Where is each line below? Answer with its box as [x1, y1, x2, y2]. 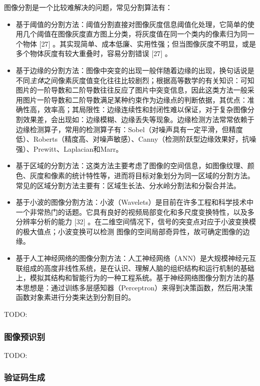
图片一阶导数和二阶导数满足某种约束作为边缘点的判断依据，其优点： [23, 94, 247, 105]
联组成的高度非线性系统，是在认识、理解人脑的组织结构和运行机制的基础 [16, 262, 254, 273]
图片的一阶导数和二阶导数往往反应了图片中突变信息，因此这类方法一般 [16, 85, 247, 95]
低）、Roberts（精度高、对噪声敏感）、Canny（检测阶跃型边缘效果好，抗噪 [16, 134, 256, 144]
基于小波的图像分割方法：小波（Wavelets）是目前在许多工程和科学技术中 [16, 197, 253, 207]
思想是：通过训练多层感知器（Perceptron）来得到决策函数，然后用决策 [23, 282, 253, 292]
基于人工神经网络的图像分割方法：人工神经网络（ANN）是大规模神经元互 [16, 253, 256, 263]
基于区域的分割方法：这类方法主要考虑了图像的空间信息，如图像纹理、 [16, 160, 247, 171]
